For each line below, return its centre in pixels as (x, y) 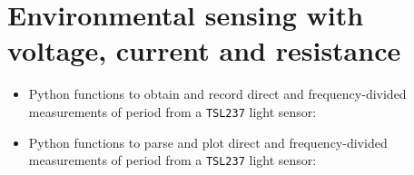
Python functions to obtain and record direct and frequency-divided (217, 94)
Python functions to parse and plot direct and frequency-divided (208, 142)
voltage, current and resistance (204, 50)
